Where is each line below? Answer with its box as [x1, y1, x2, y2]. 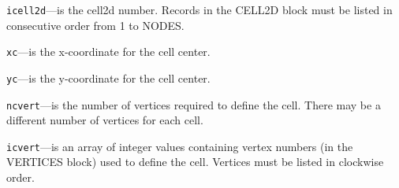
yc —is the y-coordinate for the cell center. [6, 69, 211, 86]
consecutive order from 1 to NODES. [6, 17, 185, 33]
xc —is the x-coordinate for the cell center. [6, 43, 211, 60]
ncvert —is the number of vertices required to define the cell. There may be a [6, 96, 381, 112]
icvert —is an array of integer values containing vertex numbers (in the [6, 138, 353, 154]
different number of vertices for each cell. [6, 112, 203, 128]
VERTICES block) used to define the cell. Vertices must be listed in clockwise [6, 153, 384, 170]
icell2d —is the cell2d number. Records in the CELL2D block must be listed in [6, 2, 393, 17]
